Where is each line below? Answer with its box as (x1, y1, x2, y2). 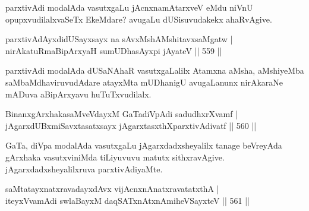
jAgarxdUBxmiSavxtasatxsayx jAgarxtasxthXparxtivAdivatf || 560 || (5, 119, 257, 131)
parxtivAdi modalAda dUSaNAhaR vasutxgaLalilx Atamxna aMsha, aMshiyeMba (5, 64, 304, 77)
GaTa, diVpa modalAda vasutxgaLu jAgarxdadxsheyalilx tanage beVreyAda (5, 139, 282, 152)
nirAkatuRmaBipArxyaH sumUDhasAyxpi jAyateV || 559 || (5, 44, 222, 56)
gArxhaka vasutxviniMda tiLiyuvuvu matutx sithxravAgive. (5, 150, 225, 163)
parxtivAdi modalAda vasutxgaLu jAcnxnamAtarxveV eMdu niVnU (5, 1, 253, 13)
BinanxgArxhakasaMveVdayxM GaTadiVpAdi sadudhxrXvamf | (5, 108, 238, 120)
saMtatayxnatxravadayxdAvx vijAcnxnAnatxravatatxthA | (5, 182, 219, 195)
